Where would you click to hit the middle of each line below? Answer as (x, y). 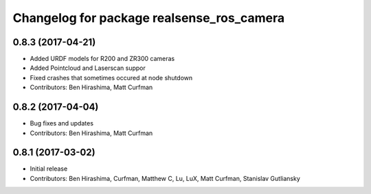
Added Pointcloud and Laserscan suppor (88, 68)
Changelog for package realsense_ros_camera (149, 18)
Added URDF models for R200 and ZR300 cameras (102, 59)
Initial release (49, 169)
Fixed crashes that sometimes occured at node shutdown (111, 77)
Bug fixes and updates (62, 123)
